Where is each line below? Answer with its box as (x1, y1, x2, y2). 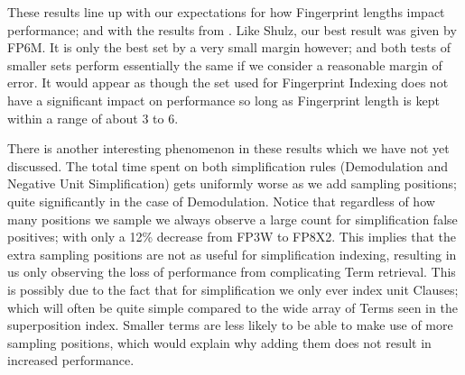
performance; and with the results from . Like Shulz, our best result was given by (7, 20, 457, 39)
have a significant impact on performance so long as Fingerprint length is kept (7, 90, 440, 109)
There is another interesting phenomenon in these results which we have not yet (7, 139, 450, 158)
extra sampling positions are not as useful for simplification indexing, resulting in (7, 244, 457, 263)
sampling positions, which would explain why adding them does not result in (7, 333, 432, 352)
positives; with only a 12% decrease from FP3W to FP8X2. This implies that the (7, 227, 457, 246)
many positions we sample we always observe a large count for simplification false (7, 209, 458, 228)
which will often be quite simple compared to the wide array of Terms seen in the (7, 297, 458, 316)
